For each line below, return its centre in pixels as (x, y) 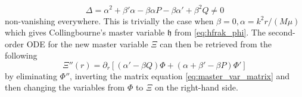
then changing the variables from (65, 87)
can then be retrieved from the (216, 43)
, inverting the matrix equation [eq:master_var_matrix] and (180, 75)
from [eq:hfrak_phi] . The (220, 32)
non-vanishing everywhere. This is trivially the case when (109, 20)
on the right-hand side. (197, 87)
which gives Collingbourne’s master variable (85, 32)
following (21, 55)
